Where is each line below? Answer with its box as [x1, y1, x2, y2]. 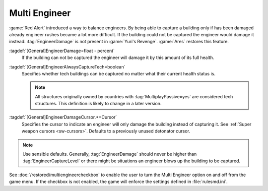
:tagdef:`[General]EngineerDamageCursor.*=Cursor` [9, 114, 117, 120]
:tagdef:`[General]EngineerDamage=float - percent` [9, 48, 115, 54]
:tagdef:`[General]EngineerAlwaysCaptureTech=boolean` [9, 64, 126, 69]
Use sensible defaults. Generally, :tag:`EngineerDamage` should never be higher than [22, 151, 197, 157]
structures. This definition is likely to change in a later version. [35, 101, 162, 107]
